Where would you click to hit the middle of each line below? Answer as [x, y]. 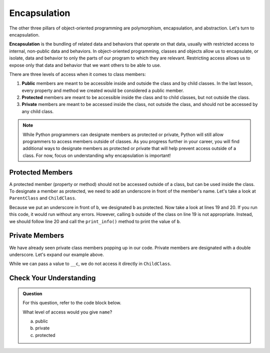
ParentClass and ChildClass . [43, 198]
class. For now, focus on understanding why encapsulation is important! [97, 155]
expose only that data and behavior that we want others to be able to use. [85, 65]
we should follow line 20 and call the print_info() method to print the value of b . [95, 221]
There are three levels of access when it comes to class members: [77, 74]
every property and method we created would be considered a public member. [103, 90]
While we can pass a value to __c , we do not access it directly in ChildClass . [90, 264]
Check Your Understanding [52, 278]
